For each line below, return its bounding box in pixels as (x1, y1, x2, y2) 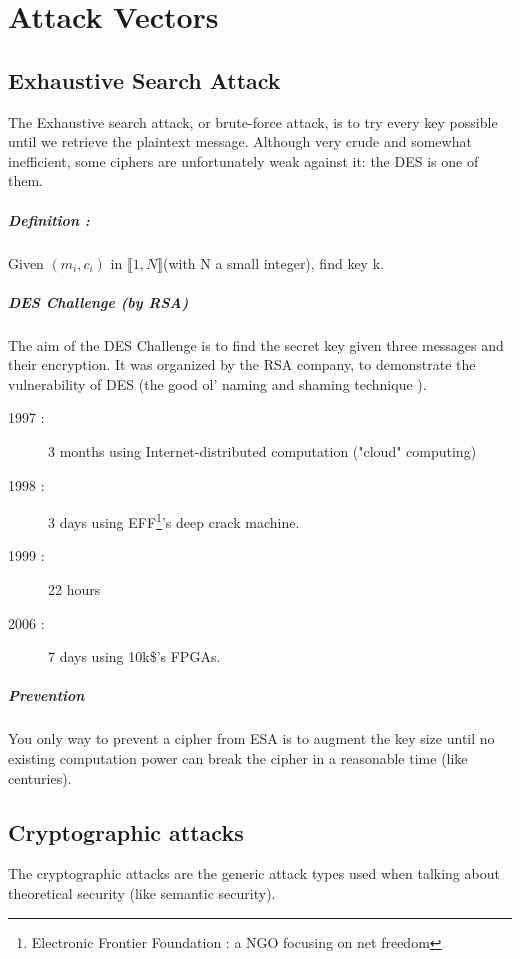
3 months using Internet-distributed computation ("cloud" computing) (48, 441, 477, 462)
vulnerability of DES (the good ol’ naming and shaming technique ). (8, 373, 427, 394)
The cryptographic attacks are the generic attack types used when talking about (8, 863, 500, 884)
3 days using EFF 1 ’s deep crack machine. (48, 509, 300, 532)
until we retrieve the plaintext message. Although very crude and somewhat (8, 131, 472, 152)
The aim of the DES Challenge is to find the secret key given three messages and (8, 334, 504, 355)
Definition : (8, 209, 90, 230)
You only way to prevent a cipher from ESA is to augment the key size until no (8, 728, 495, 749)
